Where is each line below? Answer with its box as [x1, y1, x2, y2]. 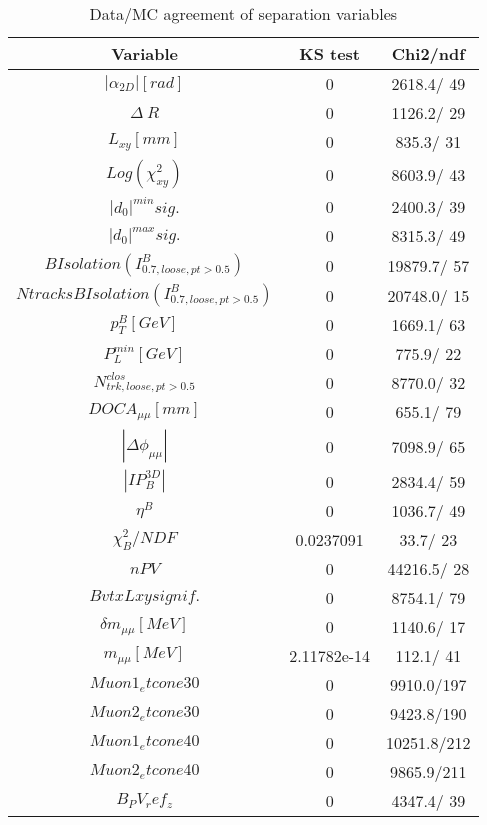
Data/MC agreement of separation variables [89, 2, 398, 25]
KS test [299, 42, 361, 65]
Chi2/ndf [391, 42, 465, 65]
